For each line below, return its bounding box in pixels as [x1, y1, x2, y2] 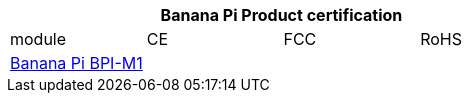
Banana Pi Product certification [160, 5, 403, 25]
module [10, 29, 67, 49]
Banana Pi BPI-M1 [10, 53, 143, 73]
